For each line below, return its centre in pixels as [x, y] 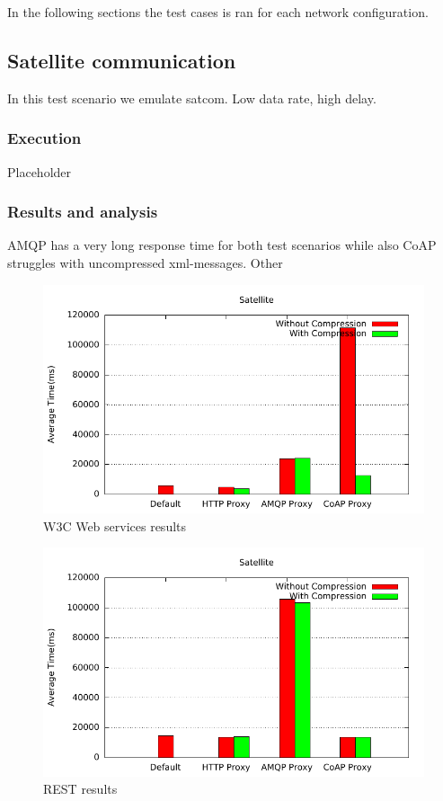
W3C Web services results [115, 525]
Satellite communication [122, 60]
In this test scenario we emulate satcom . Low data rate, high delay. [192, 98]
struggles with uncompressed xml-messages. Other [145, 263]
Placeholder [40, 171]
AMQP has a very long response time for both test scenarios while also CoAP [222, 245]
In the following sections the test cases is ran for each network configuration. [218, 12]
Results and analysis [83, 212]
